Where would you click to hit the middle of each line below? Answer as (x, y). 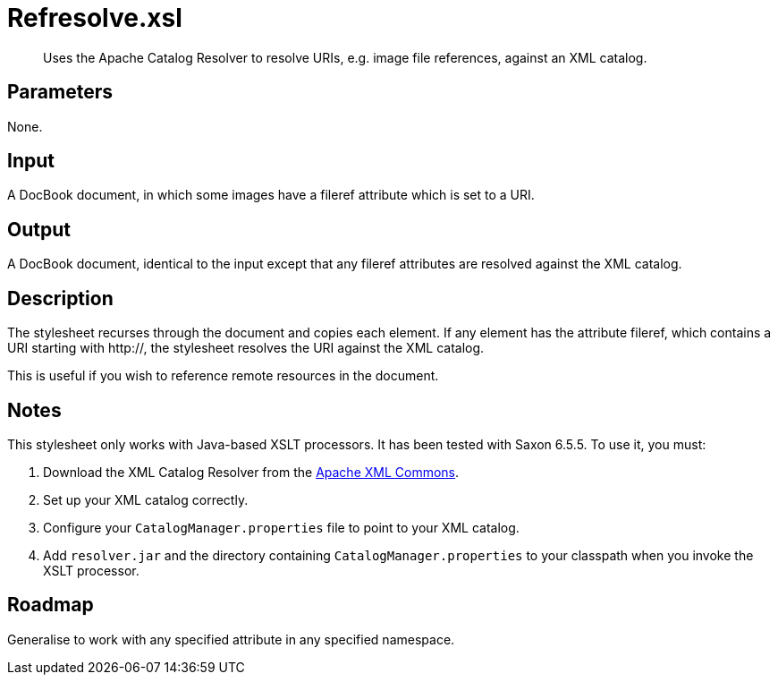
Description (60, 298)
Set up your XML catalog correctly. (146, 499)
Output (39, 229)
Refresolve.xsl (95, 18)
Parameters (60, 92)
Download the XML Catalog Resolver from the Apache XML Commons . (251, 472)
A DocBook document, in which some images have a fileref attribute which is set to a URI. (271, 195)
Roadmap (51, 605)
